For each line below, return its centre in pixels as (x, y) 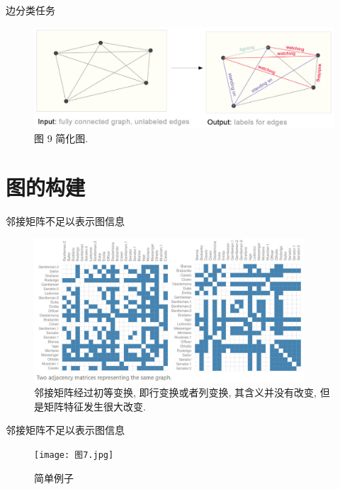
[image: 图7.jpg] (74, 455)
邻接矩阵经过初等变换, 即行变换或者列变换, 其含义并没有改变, (175, 392)
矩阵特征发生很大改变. (95, 406)
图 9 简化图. (61, 138)
